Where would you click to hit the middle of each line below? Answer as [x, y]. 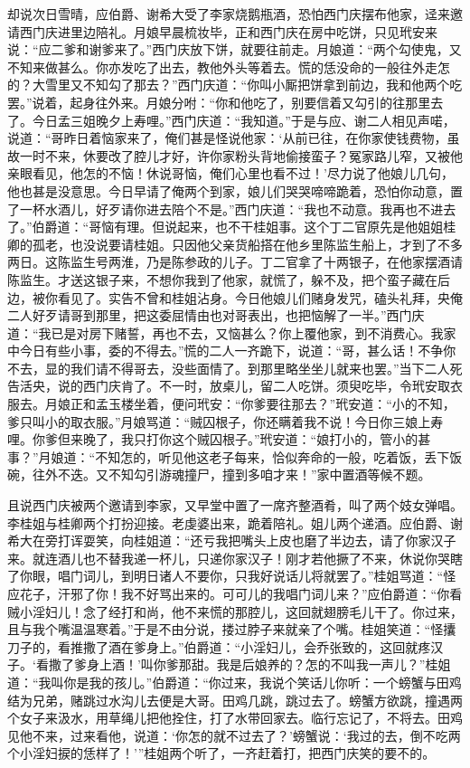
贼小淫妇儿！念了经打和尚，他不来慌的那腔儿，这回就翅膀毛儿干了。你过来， [235, 611]
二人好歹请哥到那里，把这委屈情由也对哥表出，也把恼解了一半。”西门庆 [216, 315]
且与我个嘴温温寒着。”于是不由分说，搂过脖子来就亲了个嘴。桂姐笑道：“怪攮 [232, 629]
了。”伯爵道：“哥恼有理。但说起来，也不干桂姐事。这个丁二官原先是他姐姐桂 [232, 227]
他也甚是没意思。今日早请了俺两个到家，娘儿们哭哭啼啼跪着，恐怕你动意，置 [235, 190]
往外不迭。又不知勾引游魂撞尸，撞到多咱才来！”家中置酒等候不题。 [231, 474]
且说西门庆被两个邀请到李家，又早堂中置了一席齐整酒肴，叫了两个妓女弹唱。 [235, 505]
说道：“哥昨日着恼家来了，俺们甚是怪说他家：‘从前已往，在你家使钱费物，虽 [234, 138]
